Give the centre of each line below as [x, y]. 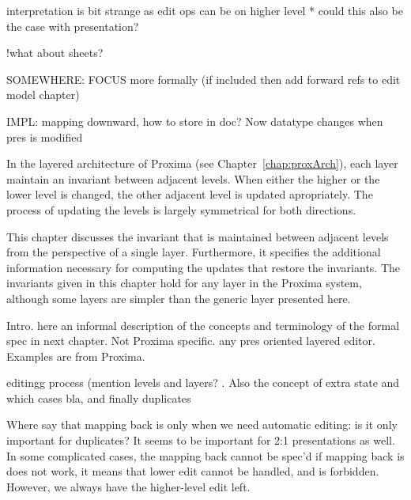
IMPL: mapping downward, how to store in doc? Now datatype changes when [195, 121]
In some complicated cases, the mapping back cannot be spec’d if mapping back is [205, 455]
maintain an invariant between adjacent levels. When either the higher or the [193, 178]
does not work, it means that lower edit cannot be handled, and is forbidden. [193, 471]
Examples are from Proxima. [76, 356]
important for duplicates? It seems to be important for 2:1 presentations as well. [201, 440]
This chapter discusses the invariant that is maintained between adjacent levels [198, 236]
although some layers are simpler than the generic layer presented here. [179, 298]
